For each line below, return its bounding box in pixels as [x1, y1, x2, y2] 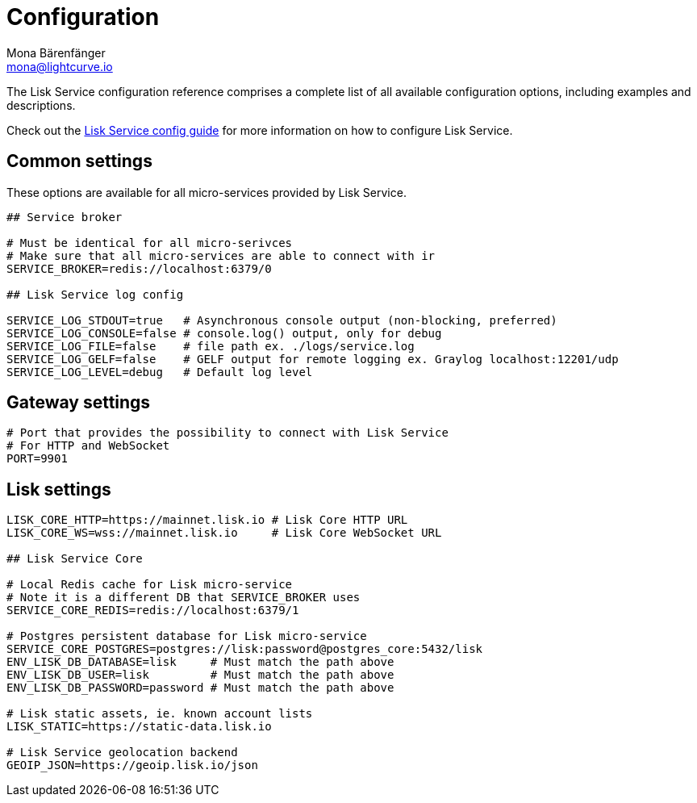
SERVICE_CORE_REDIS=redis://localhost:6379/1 [6, 604, 299, 617]
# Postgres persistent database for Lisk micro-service [6, 629, 367, 643]
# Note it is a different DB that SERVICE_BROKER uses [6, 591, 361, 604]
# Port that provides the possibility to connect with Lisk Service [6, 426, 449, 440]
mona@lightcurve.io [6, 59, 113, 73]
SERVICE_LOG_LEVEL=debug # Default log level [6, 365, 313, 378]
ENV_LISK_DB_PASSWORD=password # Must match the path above [6, 681, 394, 695]
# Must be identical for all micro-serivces [6, 236, 293, 249]
